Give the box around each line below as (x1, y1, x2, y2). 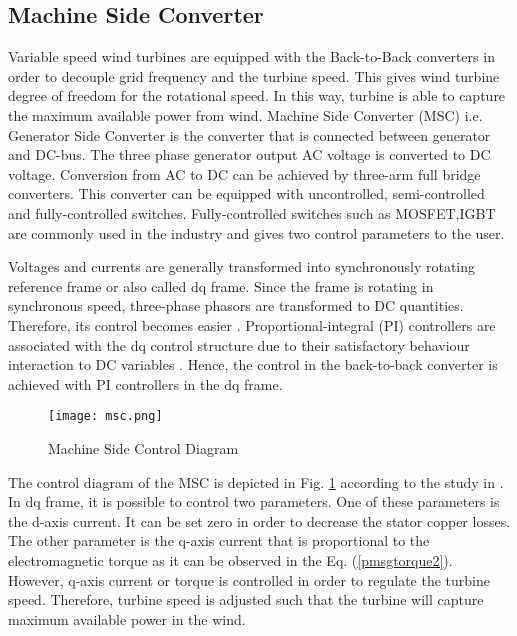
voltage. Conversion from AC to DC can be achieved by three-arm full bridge (8, 163, 481, 184)
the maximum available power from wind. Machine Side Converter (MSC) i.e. (8, 104, 483, 125)
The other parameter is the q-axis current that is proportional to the (8, 530, 430, 551)
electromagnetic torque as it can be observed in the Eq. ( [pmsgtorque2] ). (8, 549, 453, 570)
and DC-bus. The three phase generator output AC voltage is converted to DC (8, 144, 491, 165)
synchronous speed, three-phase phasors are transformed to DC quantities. (8, 295, 464, 316)
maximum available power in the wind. (8, 608, 246, 629)
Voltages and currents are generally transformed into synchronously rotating (8, 256, 476, 277)
